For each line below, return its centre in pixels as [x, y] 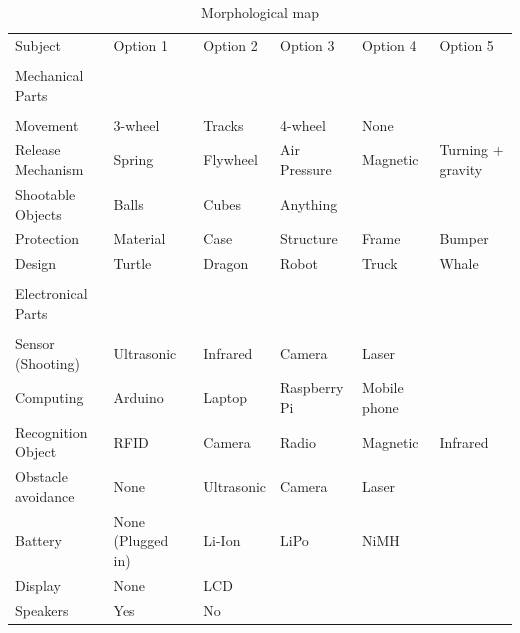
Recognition [51, 431]
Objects [38, 213]
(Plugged [141, 540]
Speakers [42, 609]
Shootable [45, 193]
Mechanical [49, 74]
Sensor [35, 342]
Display [38, 584]
